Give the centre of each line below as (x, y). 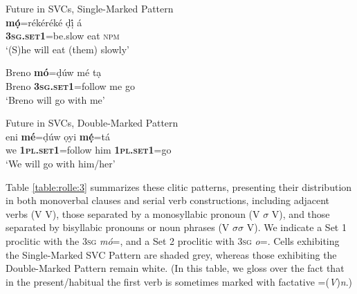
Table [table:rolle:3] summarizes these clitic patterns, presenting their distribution (179, 186)
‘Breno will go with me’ (55, 99)
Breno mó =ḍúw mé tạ (54, 72)
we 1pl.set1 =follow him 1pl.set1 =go (89, 150)
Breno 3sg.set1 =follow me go (70, 85)
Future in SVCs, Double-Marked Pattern (92, 123)
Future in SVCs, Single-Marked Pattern (90, 8)
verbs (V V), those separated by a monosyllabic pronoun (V (133, 213)
